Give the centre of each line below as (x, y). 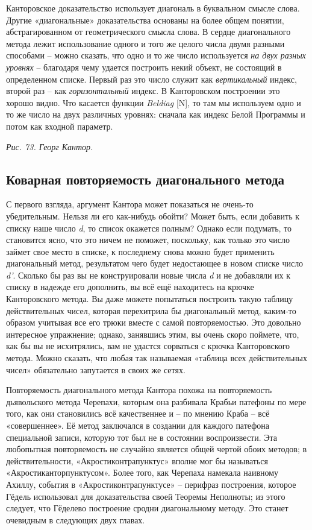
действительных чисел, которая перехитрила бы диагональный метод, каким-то (151, 310)
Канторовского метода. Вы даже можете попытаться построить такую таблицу (150, 299)
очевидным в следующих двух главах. (76, 519)
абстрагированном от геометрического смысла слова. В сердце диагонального (148, 32)
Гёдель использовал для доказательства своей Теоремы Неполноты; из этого (146, 496)
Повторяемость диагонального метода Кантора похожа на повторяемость (139, 390)
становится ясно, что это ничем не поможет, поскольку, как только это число (148, 240)
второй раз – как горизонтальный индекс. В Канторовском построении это (143, 91)
